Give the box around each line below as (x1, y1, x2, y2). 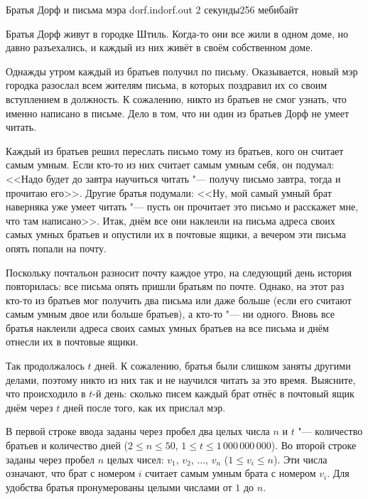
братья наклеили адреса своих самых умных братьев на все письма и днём (6, 320, 329, 335)
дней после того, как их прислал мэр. (63, 399, 226, 414)
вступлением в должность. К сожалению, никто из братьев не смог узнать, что (6, 91, 347, 106)
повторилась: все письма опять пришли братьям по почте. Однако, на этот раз (6, 279, 345, 294)
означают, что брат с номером (6, 466, 136, 481)
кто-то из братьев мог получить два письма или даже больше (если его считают (6, 292, 352, 307)
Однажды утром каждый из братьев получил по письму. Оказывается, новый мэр (6, 63, 358, 78)
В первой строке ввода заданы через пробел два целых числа (6, 424, 270, 439)
